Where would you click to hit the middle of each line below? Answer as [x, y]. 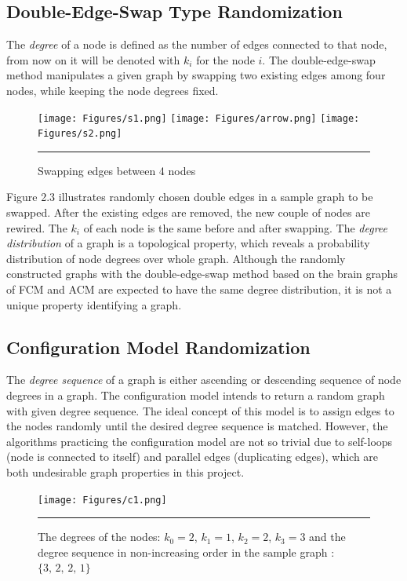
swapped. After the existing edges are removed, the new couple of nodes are [188, 212]
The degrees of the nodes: [99, 537]
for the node [225, 59]
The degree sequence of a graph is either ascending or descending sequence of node [204, 380]
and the [327, 537]
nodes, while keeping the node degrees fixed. [113, 90]
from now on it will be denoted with [93, 59]
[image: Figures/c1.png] [102, 500]
